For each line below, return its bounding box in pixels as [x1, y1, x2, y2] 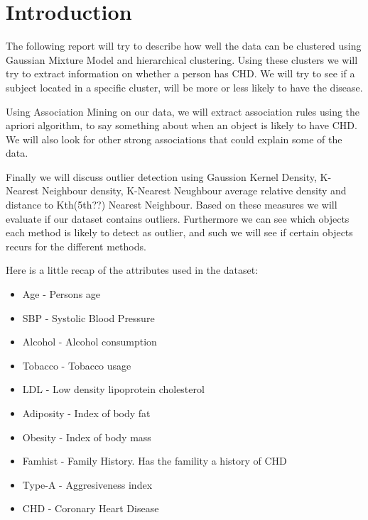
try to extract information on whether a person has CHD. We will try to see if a [6, 66, 355, 81]
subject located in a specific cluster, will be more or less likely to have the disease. [6, 79, 363, 94]
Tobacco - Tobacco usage [22, 358, 131, 372]
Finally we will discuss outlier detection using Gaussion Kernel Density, [6, 169, 317, 184]
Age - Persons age [22, 287, 101, 302]
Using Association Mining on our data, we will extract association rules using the [6, 104, 360, 118]
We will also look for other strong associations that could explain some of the [6, 131, 342, 146]
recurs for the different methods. [6, 238, 146, 253]
